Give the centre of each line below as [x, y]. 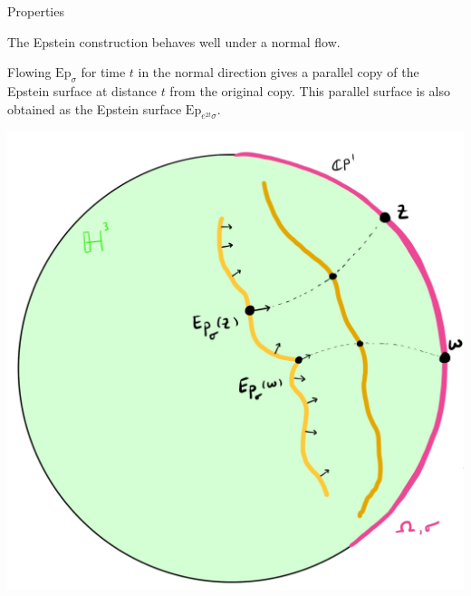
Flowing [29, 72]
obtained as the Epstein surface [95, 108]
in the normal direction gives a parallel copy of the [279, 72]
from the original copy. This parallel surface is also [310, 90]
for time [103, 72]
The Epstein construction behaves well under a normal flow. [174, 41]
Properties [36, 11]
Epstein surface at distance [82, 90]
